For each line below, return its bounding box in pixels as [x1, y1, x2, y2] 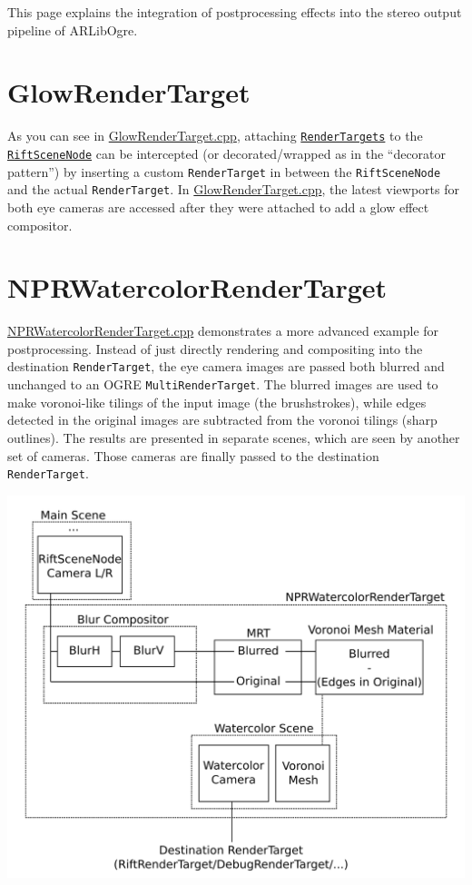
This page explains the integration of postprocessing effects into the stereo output [7, 3, 462, 21]
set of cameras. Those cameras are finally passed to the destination [7, 446, 379, 465]
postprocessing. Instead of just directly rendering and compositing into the [7, 339, 423, 358]
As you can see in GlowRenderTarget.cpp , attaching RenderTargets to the [7, 126, 423, 145]
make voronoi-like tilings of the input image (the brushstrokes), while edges [7, 392, 427, 411]
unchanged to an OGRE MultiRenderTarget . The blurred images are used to [7, 375, 438, 394]
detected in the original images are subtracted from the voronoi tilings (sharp [7, 410, 438, 429]
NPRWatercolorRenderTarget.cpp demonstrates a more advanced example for [7, 321, 439, 340]
